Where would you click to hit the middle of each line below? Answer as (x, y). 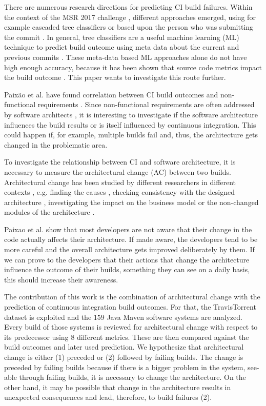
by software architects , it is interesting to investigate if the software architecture (131, 114)
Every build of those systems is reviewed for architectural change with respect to (131, 327)
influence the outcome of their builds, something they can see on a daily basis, (127, 269)
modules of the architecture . (49, 212)
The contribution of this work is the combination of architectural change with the (132, 297)
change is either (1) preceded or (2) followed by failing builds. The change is (124, 357)
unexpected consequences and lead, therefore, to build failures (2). (108, 397)
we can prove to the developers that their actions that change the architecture (127, 259)
